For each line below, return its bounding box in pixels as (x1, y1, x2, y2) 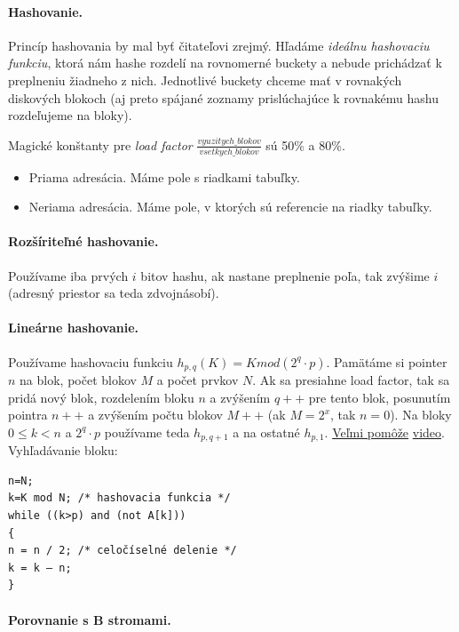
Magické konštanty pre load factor (8, 135, 193, 154)
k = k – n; (8, 561, 72, 574)
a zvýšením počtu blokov (88, 405, 223, 424)
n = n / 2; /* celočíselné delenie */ (8, 544, 237, 557)
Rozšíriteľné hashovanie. (8, 232, 159, 251)
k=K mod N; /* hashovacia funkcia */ (8, 492, 231, 505)
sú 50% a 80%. (265, 135, 345, 154)
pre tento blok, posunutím (308, 388, 451, 406)
